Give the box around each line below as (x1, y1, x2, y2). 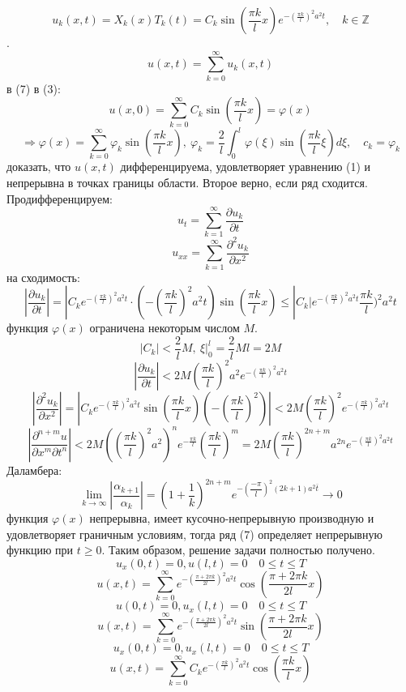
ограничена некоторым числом (89, 319, 240, 336)
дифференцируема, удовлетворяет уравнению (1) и (120, 158, 371, 175)
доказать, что (6, 158, 71, 175)
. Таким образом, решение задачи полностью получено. (101, 541, 375, 558)
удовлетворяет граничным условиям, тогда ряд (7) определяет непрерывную (6, 525, 382, 542)
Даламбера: (6, 461, 62, 478)
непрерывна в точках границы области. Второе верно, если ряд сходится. (6, 174, 368, 191)
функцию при (6, 541, 74, 558)
